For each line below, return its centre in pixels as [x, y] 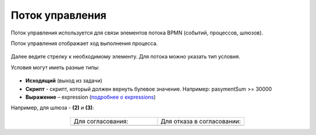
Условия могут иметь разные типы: [55, 67]
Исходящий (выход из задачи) [64, 81]
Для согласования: [101, 121]
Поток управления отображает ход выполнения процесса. [84, 43]
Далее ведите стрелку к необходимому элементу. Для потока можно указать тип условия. [126, 57]
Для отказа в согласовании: [201, 121]
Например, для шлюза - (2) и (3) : [52, 108]
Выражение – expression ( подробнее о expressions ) [91, 97]
